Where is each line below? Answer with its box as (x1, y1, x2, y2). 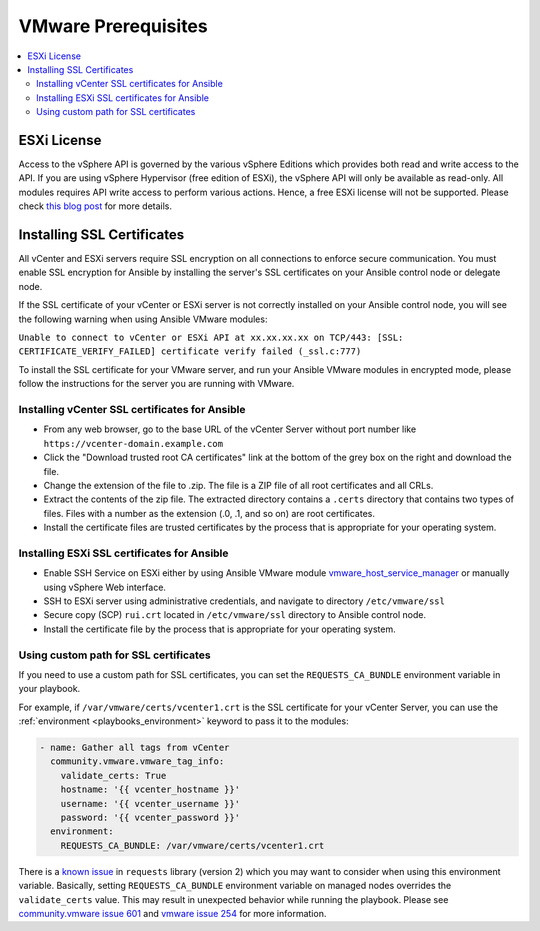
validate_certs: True (60, 770, 167, 781)
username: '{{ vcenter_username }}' (60, 798, 240, 809)
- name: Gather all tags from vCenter (39, 742, 230, 754)
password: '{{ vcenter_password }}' (60, 812, 240, 824)
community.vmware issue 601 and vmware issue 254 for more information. (18, 907, 327, 919)
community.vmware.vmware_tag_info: (50, 756, 225, 767)
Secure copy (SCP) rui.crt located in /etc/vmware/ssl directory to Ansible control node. (43, 609, 427, 621)
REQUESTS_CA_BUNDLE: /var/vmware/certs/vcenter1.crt (60, 840, 325, 851)
